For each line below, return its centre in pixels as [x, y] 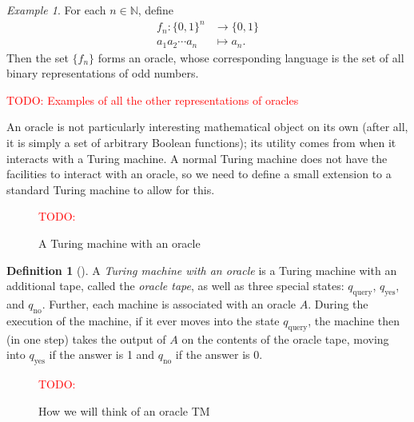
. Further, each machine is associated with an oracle [169, 303]
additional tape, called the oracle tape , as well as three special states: [175, 286]
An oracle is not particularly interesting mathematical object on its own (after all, [207, 127]
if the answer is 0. [219, 354]
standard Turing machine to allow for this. [111, 189]
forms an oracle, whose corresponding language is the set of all [251, 57]
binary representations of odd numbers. [103, 73]
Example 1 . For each [56, 10]
